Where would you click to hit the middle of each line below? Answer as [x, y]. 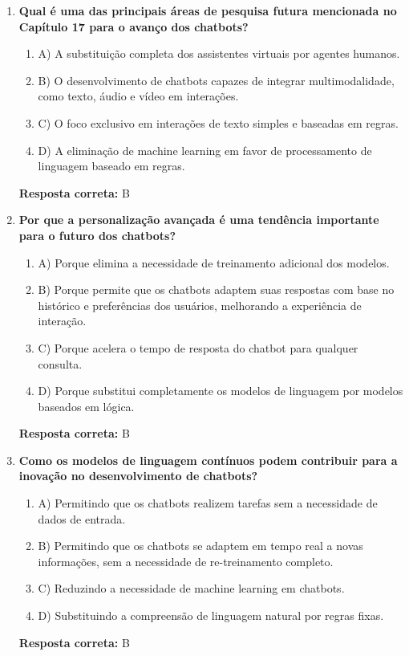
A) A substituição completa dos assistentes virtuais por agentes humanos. [219, 53]
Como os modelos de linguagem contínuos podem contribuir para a [208, 460]
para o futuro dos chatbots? [97, 235]
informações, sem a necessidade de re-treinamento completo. [186, 561]
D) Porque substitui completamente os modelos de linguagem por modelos [221, 391]
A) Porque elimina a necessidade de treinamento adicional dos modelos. [214, 262]
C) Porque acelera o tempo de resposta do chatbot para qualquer [198, 347]
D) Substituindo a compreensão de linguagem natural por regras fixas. [211, 615]
